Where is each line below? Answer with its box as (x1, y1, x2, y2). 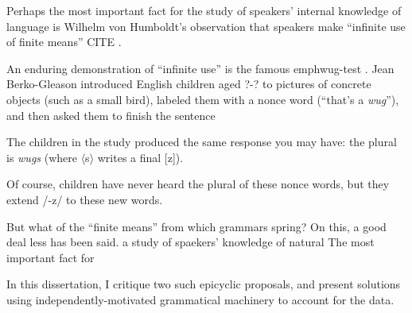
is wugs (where (6, 149, 77, 165)
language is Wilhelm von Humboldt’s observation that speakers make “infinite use (6, 17, 406, 34)
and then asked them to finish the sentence (6, 106, 216, 123)
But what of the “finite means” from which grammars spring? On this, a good (6, 218, 387, 234)
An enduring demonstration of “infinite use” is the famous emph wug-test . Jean (6, 60, 395, 76)
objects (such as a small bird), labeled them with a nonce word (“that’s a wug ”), (6, 91, 399, 107)
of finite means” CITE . (6, 33, 122, 50)
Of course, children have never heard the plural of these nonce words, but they (6, 176, 390, 192)
